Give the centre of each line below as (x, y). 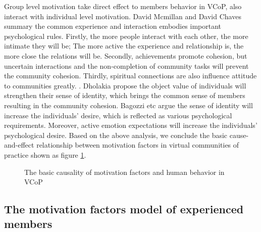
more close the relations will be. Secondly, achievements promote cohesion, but (126, 55)
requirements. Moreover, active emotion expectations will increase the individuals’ (131, 125)
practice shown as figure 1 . (45, 154)
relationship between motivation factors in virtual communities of (138, 145)
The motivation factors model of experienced (124, 209)
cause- (239, 135)
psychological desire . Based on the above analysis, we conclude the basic (116, 135)
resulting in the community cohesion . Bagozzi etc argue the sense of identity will (128, 105)
